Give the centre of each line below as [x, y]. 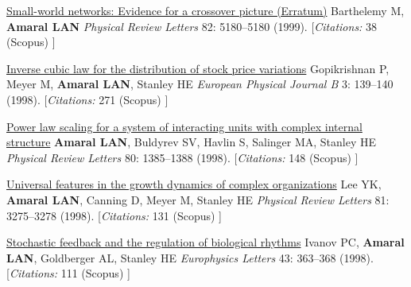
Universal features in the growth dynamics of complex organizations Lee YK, [194, 184]
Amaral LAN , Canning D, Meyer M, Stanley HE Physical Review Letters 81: [198, 199]
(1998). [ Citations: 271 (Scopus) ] [87, 99]
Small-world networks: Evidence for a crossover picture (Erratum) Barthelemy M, [205, 10]
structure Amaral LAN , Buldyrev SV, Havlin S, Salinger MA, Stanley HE [192, 142]
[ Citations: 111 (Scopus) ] [68, 273]
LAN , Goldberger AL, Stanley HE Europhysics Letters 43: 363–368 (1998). [190, 257]
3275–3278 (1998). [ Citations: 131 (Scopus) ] [114, 215]
